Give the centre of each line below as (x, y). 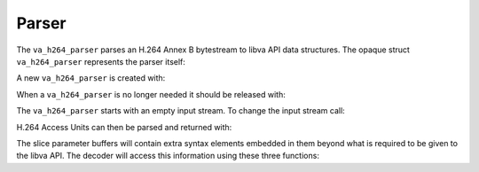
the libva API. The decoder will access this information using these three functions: (168, 156)
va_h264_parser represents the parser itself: (101, 61)
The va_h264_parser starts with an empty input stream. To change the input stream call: (181, 111)
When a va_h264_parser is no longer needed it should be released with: (151, 94)
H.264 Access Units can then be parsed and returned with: (124, 127)
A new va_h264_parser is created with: (91, 78)
